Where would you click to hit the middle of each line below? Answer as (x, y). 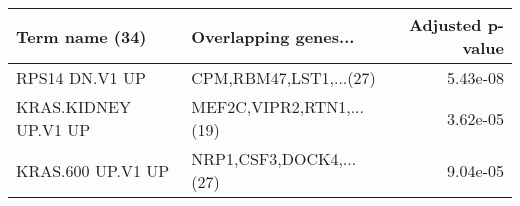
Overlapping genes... (273, 36)
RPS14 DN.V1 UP (81, 77)
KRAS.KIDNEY (73, 106)
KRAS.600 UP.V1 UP (93, 170)
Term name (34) (81, 36)
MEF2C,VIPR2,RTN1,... (277, 106)
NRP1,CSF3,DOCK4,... (274, 158)
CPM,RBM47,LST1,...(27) (283, 77)
